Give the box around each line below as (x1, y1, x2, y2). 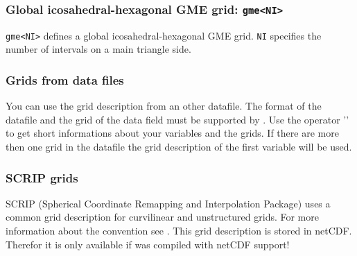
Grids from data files (6, 71, 124, 88)
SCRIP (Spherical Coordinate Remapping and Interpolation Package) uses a (6, 196, 331, 210)
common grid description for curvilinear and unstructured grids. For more (6, 210, 319, 224)
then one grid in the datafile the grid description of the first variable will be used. (6, 139, 352, 154)
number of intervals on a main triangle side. (6, 42, 191, 56)
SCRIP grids (6, 169, 78, 186)
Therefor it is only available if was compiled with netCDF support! (6, 237, 290, 251)
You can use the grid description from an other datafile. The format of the (6, 99, 322, 113)
